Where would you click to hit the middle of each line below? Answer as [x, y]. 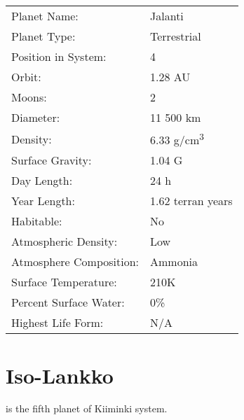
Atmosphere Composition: [75, 262]
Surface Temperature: [64, 282]
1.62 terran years [191, 201]
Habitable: [37, 221]
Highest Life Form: [57, 323]
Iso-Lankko [60, 375]
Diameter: [36, 117]
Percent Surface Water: [68, 302]
